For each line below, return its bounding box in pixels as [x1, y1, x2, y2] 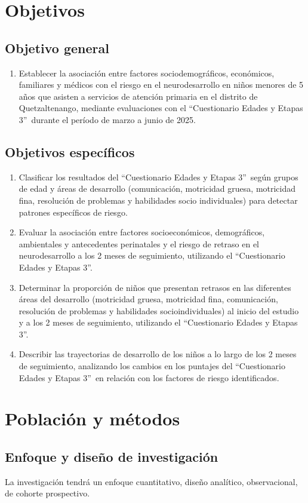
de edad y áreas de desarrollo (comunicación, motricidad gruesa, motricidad [19, 182, 296, 195]
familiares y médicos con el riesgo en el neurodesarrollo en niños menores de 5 [19, 78, 304, 91]
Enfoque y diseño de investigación [5, 447, 218, 466]
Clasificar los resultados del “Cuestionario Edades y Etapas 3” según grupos [19, 170, 298, 183]
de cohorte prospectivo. [5, 487, 90, 499]
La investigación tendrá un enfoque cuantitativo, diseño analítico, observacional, [5, 475, 298, 487]
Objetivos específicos [5, 142, 135, 161]
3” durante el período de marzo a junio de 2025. [19, 113, 196, 125]
